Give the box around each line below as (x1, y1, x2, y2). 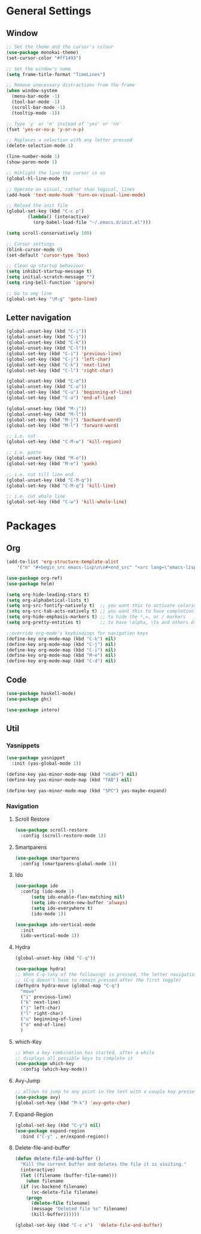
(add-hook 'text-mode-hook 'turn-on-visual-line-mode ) (6, 192, 146, 198)
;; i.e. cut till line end (6, 471, 74, 477)
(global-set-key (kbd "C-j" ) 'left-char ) (6, 356, 111, 362)
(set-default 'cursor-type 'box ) (6, 252, 90, 258)
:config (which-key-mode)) (20, 1066, 88, 1072)
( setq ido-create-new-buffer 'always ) (31, 900, 128, 906)
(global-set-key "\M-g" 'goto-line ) (6, 296, 98, 302)
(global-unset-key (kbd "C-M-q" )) (6, 477, 93, 483)
